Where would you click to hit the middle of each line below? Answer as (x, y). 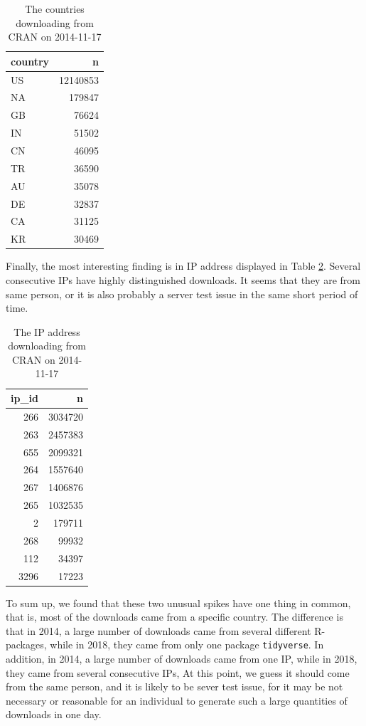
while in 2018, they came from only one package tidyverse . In (187, 645)
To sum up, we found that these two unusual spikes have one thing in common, (178, 603)
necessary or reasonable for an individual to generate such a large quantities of (177, 700)
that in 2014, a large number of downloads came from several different (158, 630)
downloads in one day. (54, 714)
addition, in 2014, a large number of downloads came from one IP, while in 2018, (182, 659)
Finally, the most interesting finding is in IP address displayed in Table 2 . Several (183, 266)
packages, (26, 645)
